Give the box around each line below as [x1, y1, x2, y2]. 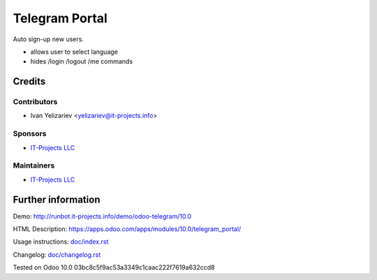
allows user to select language [30, 47, 118, 56]
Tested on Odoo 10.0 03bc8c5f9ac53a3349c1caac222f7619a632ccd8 [13, 263, 215, 272]
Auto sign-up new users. [13, 35, 84, 43]
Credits [13, 75, 46, 87]
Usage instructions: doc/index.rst [13, 237, 109, 246]
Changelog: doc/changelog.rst [13, 250, 101, 258]
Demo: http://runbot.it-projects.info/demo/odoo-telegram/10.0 [13, 212, 192, 220]
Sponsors [13, 129, 47, 139]
